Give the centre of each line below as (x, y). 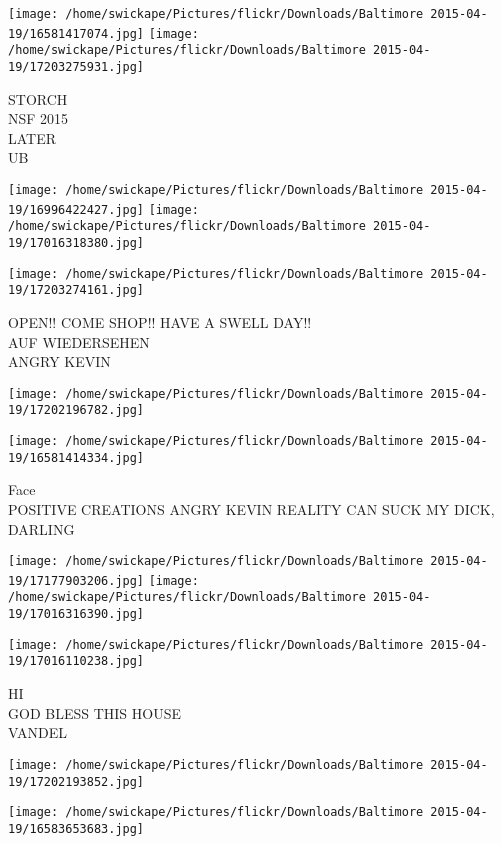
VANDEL (37, 732)
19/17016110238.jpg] (76, 661)
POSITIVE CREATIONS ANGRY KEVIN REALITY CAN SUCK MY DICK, (251, 508)
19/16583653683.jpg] (76, 828)
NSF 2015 (38, 118)
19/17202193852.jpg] (76, 781)
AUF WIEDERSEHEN (79, 341)
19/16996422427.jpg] (76, 209)
